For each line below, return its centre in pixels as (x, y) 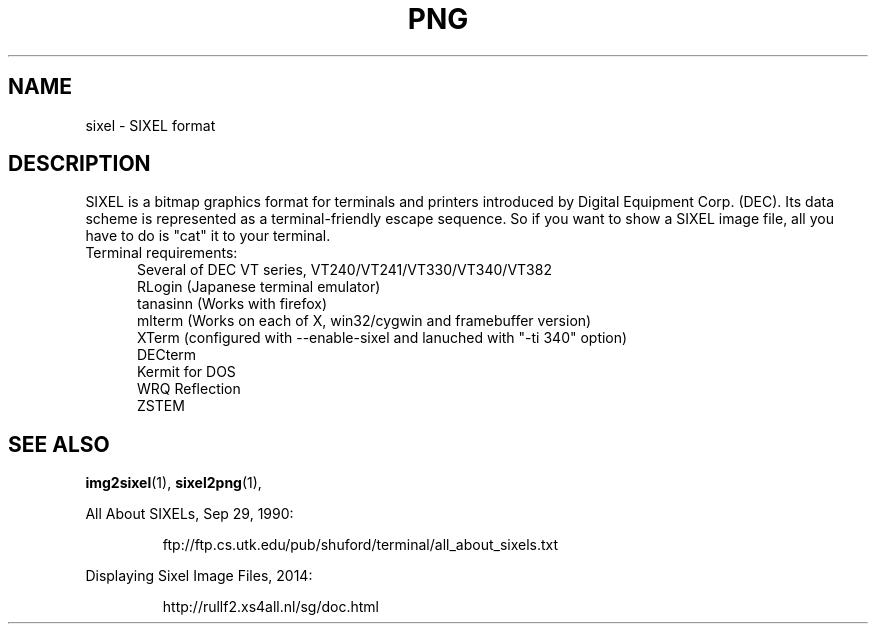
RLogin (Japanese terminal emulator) (259, 287)
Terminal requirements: (161, 253)
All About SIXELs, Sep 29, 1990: (189, 514)
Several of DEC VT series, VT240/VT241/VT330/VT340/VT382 (344, 270)
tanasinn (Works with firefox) (232, 304)
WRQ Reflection (189, 389)
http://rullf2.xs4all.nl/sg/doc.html (271, 607)
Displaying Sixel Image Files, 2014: (199, 576)
